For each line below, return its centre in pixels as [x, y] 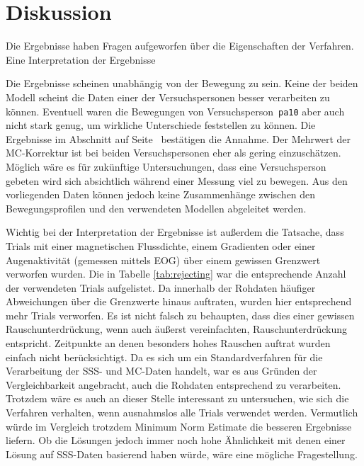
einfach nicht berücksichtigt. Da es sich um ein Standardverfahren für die [164, 357]
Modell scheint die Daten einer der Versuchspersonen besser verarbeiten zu [168, 97]
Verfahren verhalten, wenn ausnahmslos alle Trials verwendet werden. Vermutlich [182, 413]
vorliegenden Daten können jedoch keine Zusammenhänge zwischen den [161, 194]
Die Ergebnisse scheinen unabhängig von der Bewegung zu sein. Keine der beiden [182, 83]
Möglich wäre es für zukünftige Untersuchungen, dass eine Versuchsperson [166, 166]
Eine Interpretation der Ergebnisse [81, 59]
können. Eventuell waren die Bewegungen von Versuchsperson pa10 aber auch [175, 111]
